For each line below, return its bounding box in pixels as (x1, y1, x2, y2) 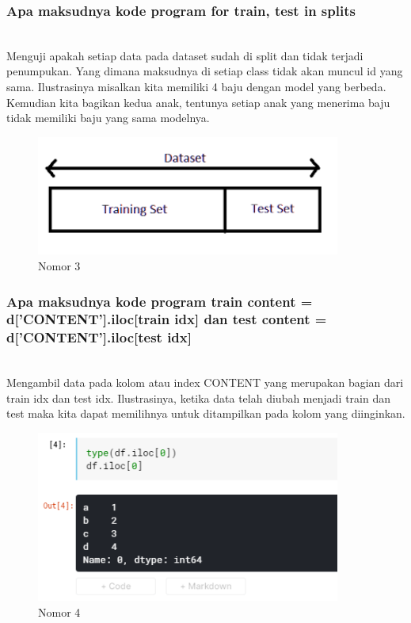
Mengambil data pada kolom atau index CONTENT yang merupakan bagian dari (6, 374, 404, 391)
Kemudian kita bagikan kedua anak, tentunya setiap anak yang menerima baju (6, 94, 390, 110)
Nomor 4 (38, 603, 81, 620)
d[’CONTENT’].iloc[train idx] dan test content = (6, 309, 327, 329)
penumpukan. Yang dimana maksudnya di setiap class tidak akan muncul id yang (6, 63, 403, 79)
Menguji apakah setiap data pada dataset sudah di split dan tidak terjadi (6, 47, 363, 63)
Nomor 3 (38, 258, 81, 273)
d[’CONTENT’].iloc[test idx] (6, 327, 192, 347)
